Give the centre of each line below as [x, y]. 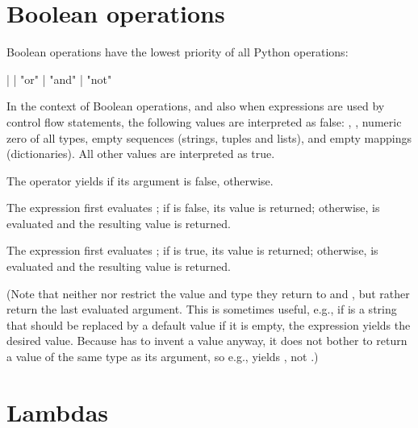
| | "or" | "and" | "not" [59, 79]
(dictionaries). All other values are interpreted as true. [141, 154]
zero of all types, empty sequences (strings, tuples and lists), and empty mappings [209, 137]
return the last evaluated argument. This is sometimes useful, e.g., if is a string [202, 309]
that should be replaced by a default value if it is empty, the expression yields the [209, 324]
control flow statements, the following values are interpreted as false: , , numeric [204, 121]
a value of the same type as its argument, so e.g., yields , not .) [163, 357]
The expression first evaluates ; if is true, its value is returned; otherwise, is [192, 250]
